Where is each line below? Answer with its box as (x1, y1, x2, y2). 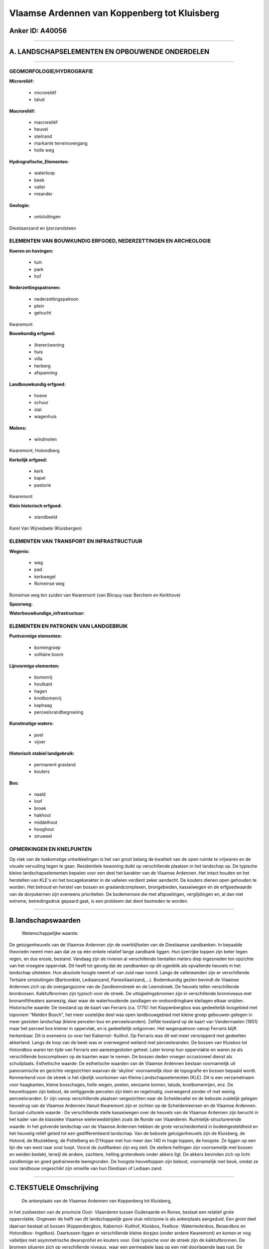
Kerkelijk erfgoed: (9, 457, 47, 463)
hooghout (34, 826, 54, 832)
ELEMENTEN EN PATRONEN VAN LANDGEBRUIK (9, 623, 128, 629)
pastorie (34, 482, 51, 488)
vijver (34, 739, 46, 745)
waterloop (34, 170, 55, 176)
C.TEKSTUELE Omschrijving (9, 1184, 99, 1192)
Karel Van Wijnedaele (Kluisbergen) (9, 525, 82, 532)
